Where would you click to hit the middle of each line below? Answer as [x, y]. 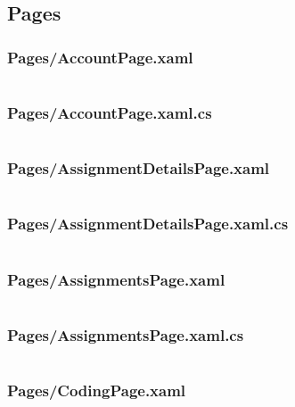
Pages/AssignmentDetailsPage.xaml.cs [148, 224]
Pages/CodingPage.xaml [97, 390]
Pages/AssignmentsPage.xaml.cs [126, 334]
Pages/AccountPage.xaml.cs [110, 112]
